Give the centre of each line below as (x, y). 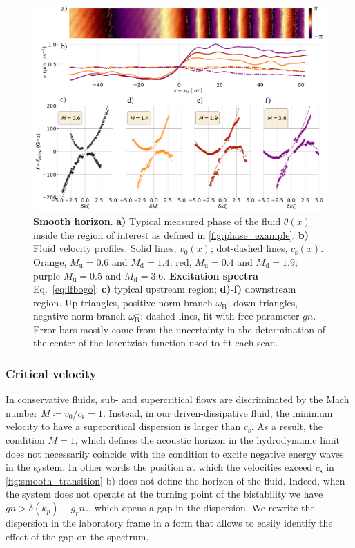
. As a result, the (287, 426)
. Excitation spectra (211, 275)
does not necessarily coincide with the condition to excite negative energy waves (175, 453)
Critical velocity (51, 373)
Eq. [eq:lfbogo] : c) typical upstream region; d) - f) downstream (165, 289)
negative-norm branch (79, 316)
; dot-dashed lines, (249, 248)
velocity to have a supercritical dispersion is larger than (123, 426)
